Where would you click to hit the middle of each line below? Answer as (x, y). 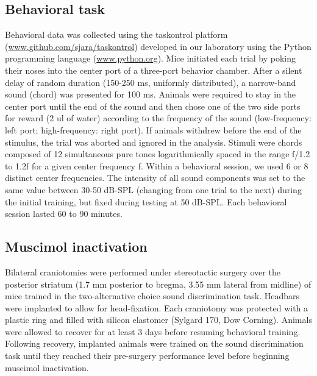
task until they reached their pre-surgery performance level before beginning (147, 356)
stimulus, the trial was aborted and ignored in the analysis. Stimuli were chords (154, 142)
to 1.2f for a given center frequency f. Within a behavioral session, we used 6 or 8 (157, 165)
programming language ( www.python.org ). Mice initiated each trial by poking (151, 58)
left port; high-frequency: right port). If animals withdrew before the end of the (153, 129)
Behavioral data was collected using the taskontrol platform (116, 34)
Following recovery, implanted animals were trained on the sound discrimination (154, 343)
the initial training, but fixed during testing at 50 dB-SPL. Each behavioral (146, 201)
